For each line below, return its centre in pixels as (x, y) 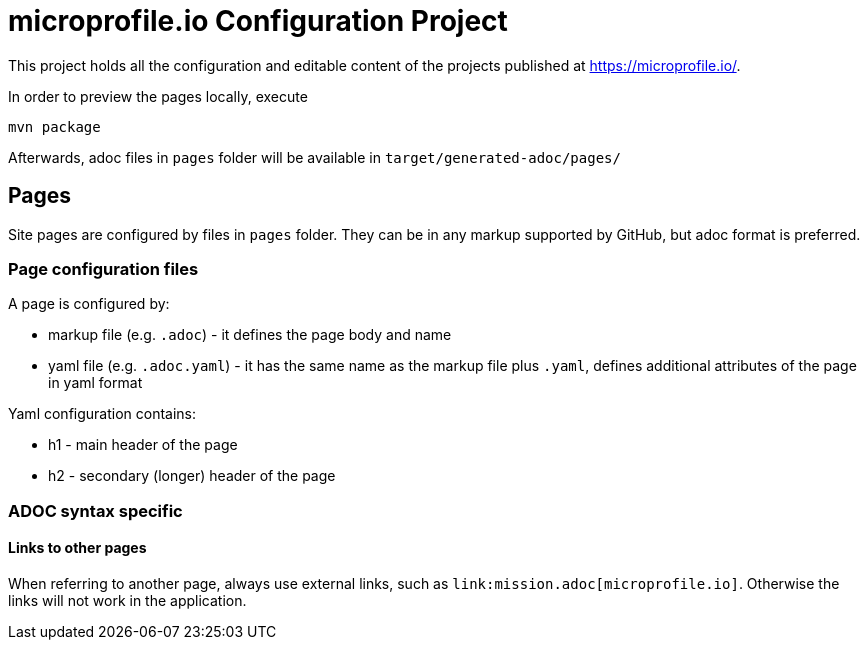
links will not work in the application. (127, 600)
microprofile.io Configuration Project (258, 21)
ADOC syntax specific (95, 510)
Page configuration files (103, 268)
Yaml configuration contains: (102, 414)
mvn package (54, 126)
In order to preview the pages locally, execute (158, 96)
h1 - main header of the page (143, 445)
